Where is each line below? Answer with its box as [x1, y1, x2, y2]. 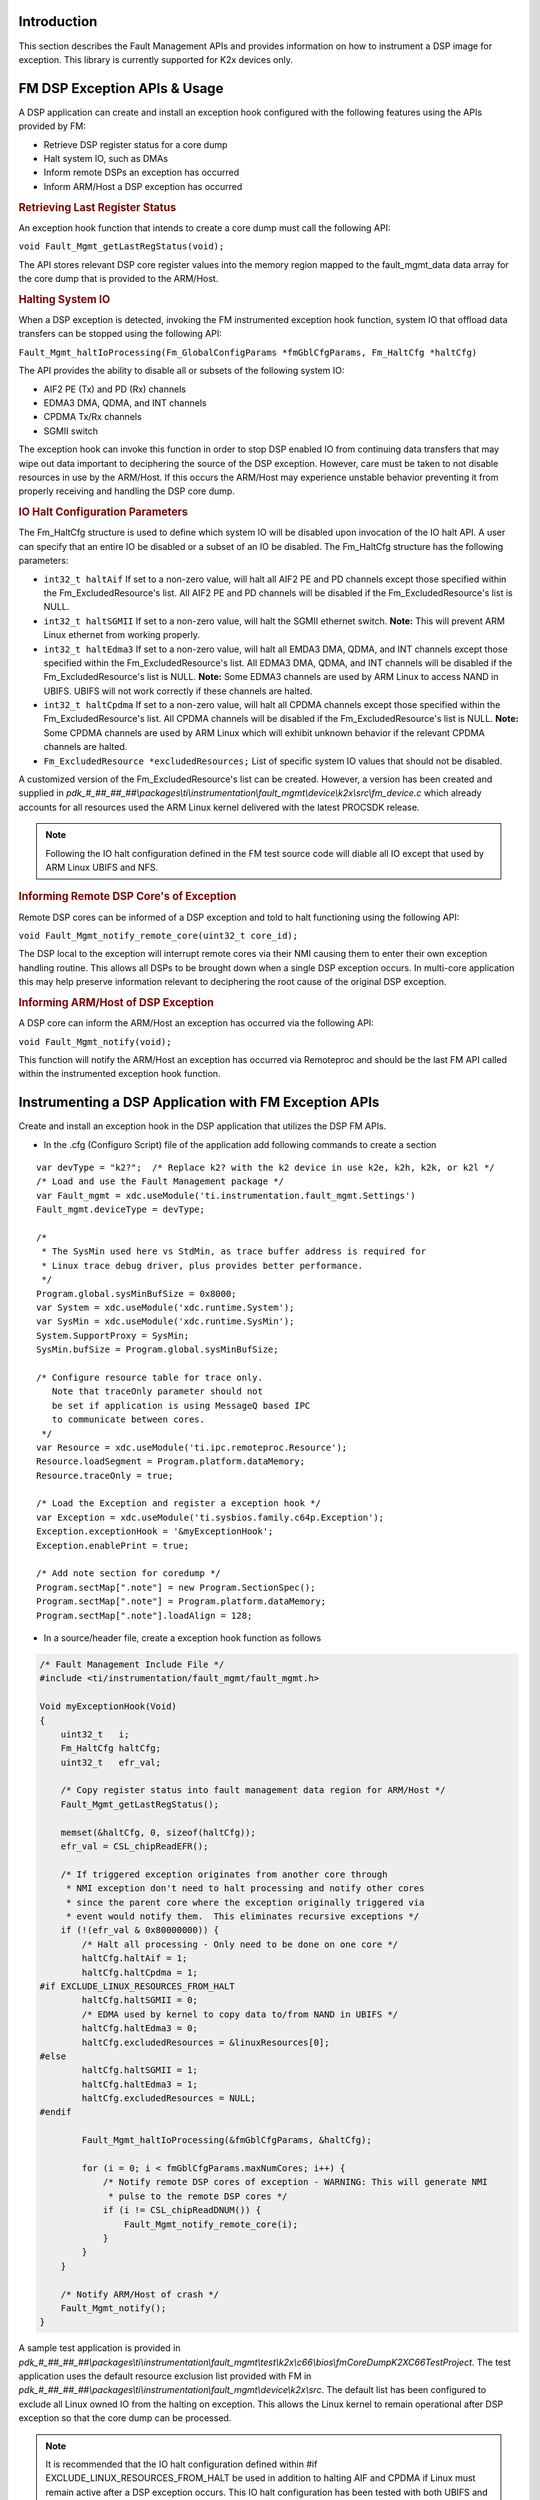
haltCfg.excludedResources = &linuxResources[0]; [81, 2036, 330, 2048]
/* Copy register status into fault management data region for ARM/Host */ [60, 1785, 446, 1796]
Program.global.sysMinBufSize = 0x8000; [36, 1288, 237, 1299]
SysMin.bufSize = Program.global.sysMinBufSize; [36, 1344, 279, 1355]
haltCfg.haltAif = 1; [81, 1953, 188, 1964]
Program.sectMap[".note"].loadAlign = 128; [36, 1610, 253, 1621]
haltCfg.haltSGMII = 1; [81, 2065, 199, 2076]
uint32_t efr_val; [60, 1756, 162, 1768]
